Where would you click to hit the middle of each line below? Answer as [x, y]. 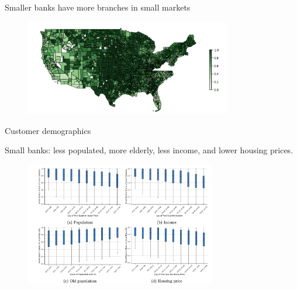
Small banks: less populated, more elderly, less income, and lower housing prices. [149, 150]
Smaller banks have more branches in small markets [98, 7]
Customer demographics [48, 130]
